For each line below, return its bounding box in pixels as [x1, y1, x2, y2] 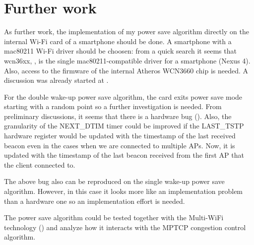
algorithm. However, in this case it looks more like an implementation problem [4, 186, 243, 196]
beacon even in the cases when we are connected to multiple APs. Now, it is [4, 140, 235, 150]
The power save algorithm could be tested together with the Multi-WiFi [4, 212, 224, 223]
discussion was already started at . [4, 75, 109, 85]
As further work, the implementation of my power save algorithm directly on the [4, 26, 249, 37]
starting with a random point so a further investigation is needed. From [4, 101, 222, 112]
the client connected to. [4, 159, 75, 170]
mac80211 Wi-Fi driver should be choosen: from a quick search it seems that [4, 46, 237, 56]
